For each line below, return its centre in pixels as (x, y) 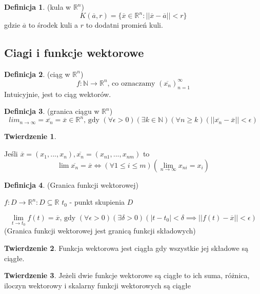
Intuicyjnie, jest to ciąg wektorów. (58, 94)
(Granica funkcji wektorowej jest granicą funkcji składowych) (100, 231)
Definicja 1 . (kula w (38, 7)
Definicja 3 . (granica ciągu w (52, 111)
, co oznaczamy (131, 83)
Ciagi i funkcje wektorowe (74, 53)
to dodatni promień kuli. (124, 25)
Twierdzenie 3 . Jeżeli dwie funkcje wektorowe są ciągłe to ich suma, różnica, (127, 275)
